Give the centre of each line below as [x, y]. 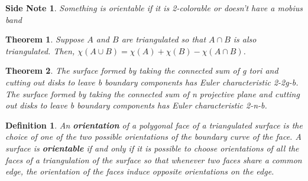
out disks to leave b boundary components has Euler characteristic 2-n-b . [136, 105]
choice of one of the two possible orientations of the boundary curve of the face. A [153, 136]
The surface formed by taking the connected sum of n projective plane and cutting [153, 93]
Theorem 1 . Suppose [45, 39]
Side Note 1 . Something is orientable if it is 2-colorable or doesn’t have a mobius [154, 8]
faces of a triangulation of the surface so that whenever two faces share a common [154, 159]
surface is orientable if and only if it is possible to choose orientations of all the [152, 148]
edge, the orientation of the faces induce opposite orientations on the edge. [140, 171]
